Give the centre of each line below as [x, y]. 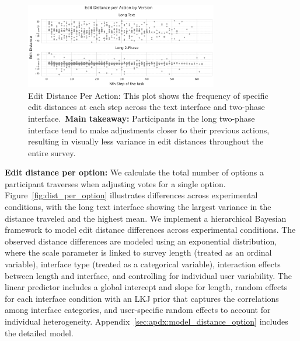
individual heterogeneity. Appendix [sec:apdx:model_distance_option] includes [146, 321]
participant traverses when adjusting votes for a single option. [115, 183]
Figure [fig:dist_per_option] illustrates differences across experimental [131, 195]
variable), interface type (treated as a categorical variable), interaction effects [143, 264]
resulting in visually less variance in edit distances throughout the [146, 141]
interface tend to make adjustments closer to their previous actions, [149, 130]
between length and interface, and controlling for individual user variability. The [148, 275]
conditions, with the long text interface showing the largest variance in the [138, 207]
